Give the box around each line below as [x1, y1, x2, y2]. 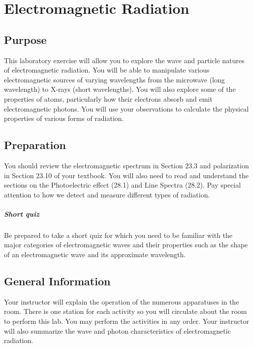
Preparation [4, 137, 66, 153]
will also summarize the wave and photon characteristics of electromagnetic [4, 325, 231, 336]
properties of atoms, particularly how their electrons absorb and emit [4, 93, 213, 104]
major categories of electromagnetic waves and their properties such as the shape [4, 239, 248, 250]
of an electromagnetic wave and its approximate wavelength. [4, 249, 186, 260]
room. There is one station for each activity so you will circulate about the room [4, 306, 247, 316]
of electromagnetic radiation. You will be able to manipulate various [4, 65, 210, 75]
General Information [4, 273, 111, 289]
